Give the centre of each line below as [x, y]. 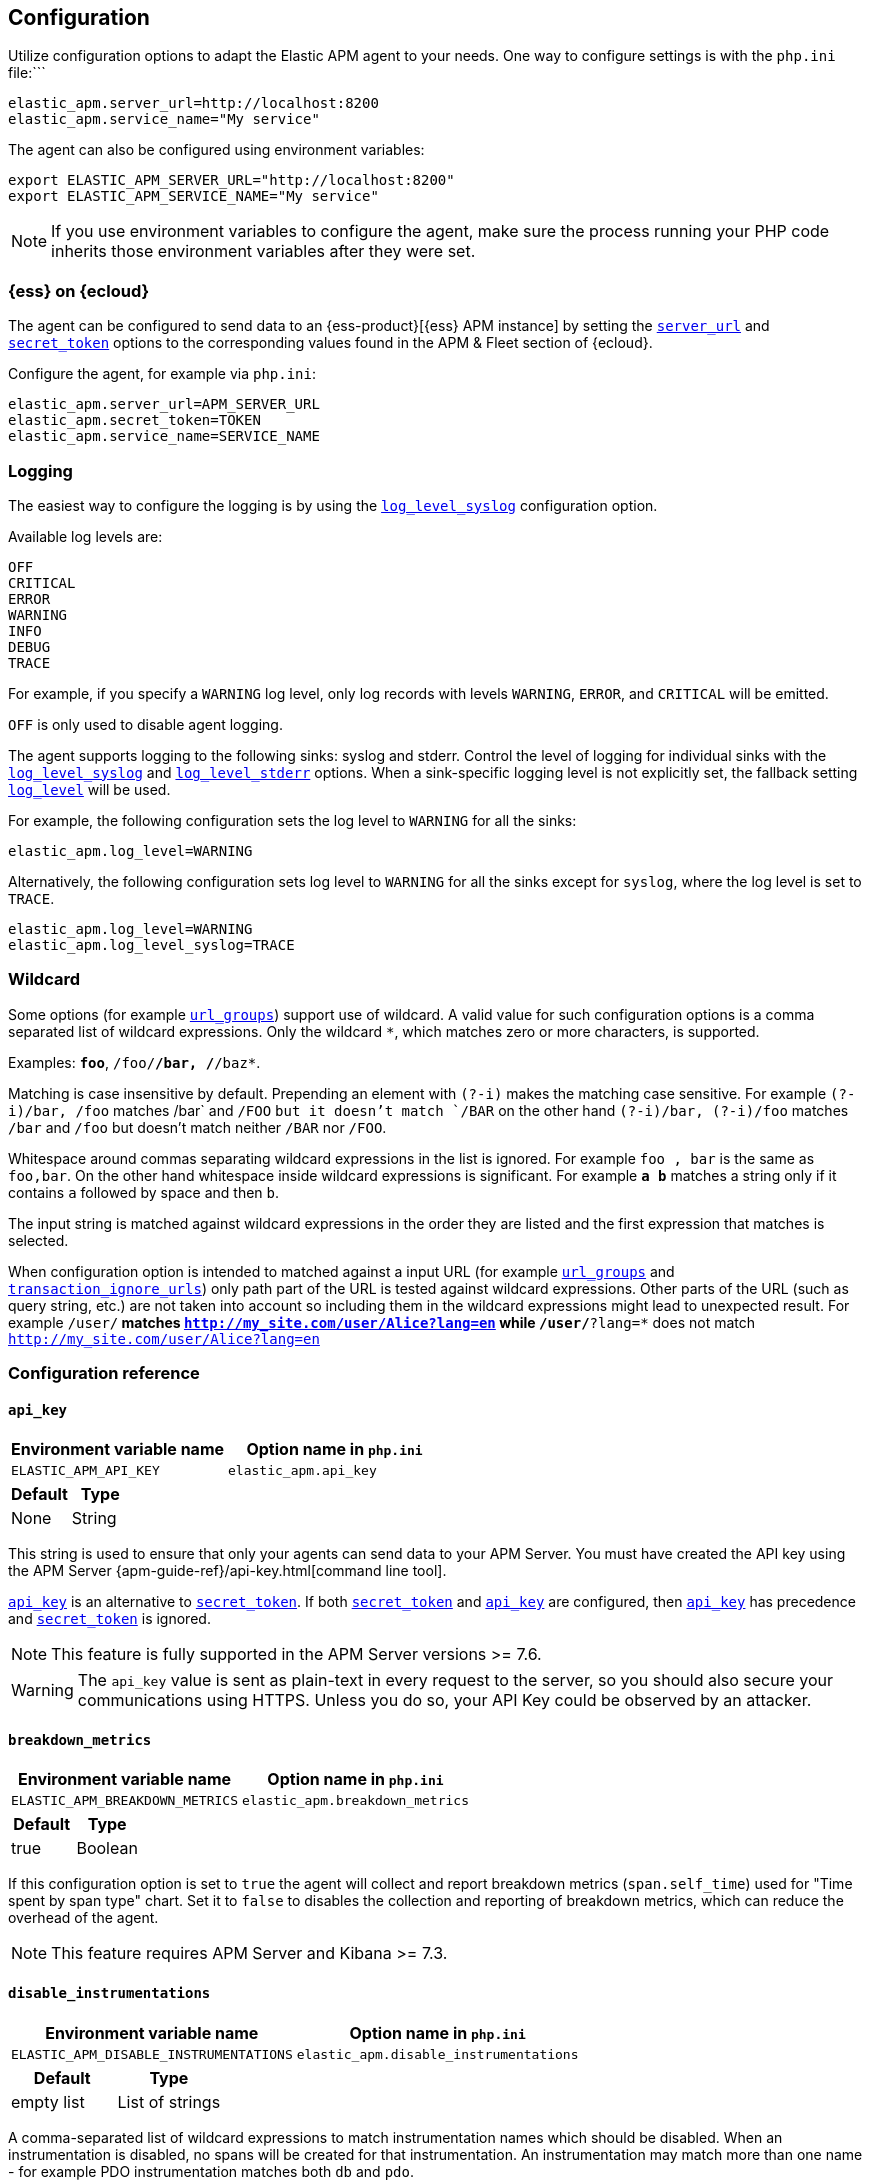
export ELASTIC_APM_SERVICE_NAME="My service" [193, 196]
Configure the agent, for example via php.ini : [162, 374]
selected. [38, 1240]
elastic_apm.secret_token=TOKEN [134, 420]
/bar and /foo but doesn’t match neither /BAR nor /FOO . [197, 1127]
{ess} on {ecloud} [79, 290]
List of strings [169, 2101]
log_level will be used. [89, 789]
